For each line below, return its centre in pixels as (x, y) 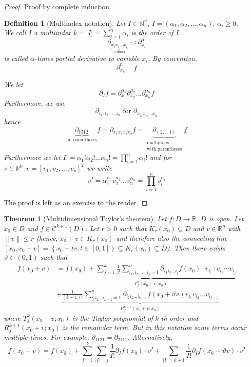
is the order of (152, 32)
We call (15, 32)
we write (99, 168)
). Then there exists (196, 247)
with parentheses (164, 149)
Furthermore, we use (35, 103)
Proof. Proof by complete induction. (58, 6)
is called (16, 58)
